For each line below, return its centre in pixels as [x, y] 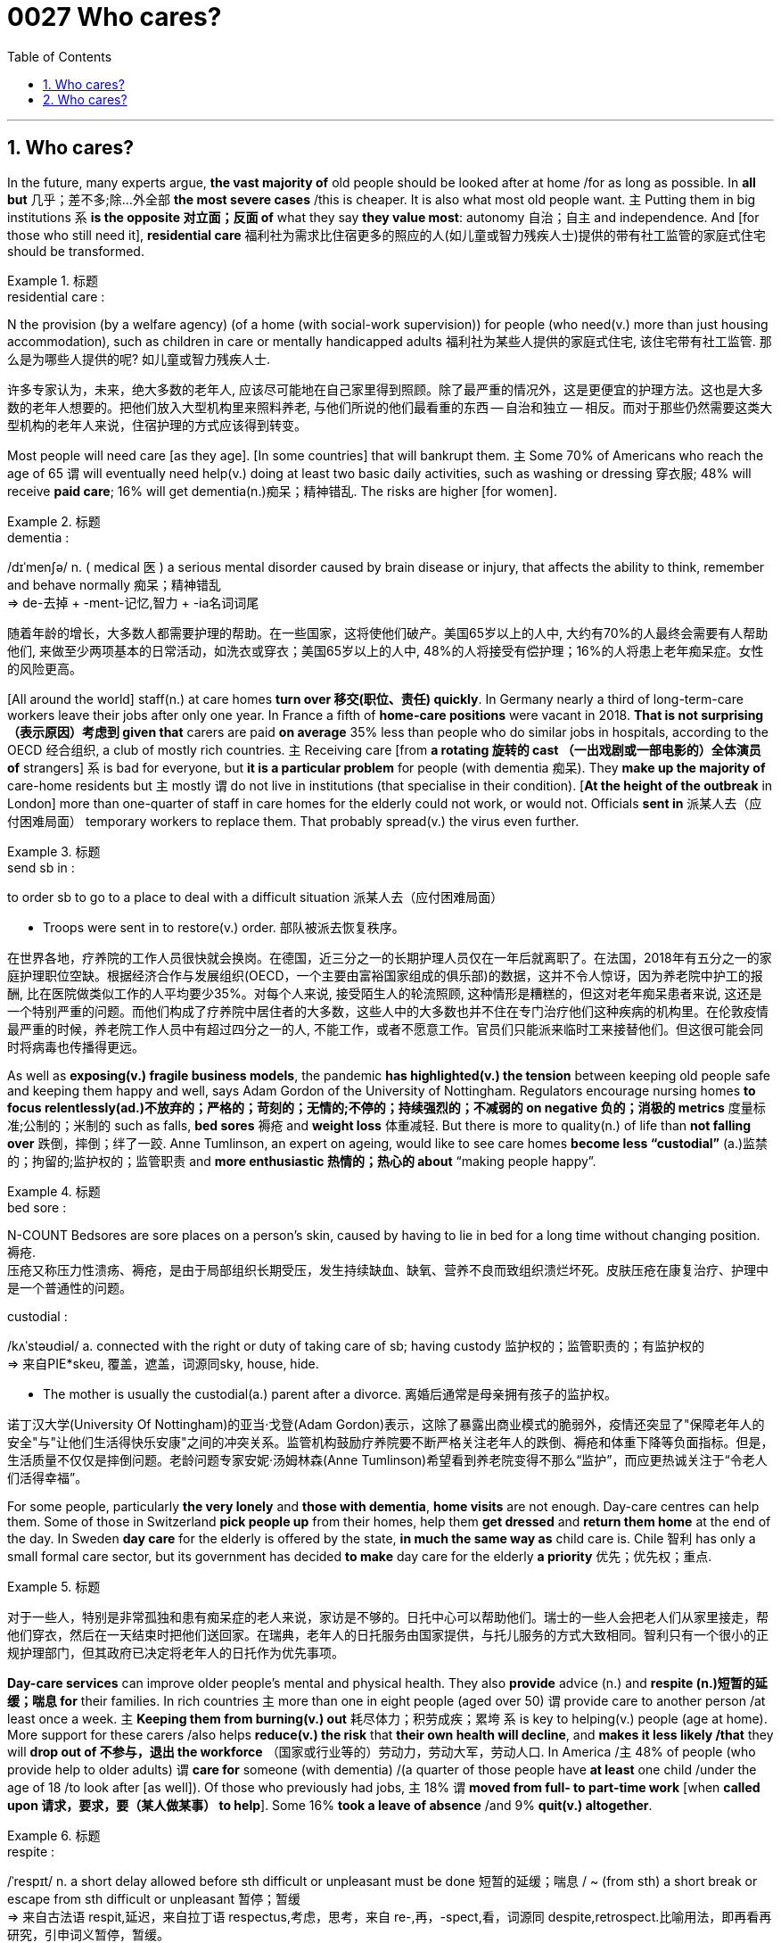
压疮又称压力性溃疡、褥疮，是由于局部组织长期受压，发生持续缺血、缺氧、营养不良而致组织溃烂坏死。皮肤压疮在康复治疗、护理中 [388, 1269]
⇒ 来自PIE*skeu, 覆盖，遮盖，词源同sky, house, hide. [163, 1363]
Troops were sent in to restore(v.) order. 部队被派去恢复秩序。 [224, 927]
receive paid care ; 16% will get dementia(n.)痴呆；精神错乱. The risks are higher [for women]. [282, 491]
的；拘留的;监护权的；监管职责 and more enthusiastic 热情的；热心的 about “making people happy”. [302, 1161]
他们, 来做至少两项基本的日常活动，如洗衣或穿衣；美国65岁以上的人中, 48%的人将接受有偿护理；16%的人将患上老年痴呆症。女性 [386, 650]
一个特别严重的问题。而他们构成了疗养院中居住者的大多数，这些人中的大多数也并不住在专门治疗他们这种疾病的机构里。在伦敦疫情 [388, 1011]
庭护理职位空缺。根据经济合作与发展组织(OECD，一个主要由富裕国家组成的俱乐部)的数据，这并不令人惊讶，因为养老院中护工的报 [385, 975]
